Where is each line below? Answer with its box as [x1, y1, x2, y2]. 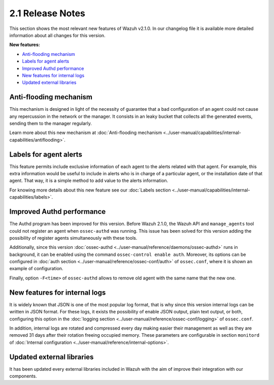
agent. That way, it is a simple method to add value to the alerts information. [9, 178, 168, 184]
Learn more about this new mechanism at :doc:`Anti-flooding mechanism [9, 130, 162, 136]
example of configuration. [9, 266, 63, 272]
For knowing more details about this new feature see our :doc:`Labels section [9, 187, 171, 193]
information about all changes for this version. [9, 32, 106, 38]
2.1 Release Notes [9, 8, 86, 19]
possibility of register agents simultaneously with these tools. [9, 235, 138, 241]
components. [9, 373, 38, 379]
